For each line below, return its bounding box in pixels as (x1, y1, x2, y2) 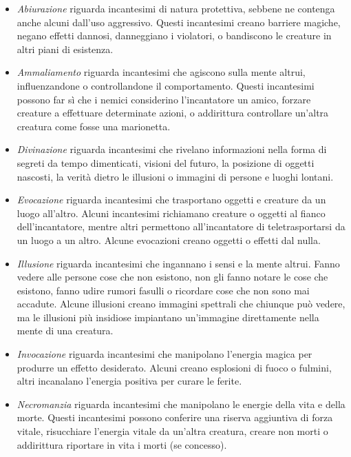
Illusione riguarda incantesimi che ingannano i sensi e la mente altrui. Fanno (17, 256, 340, 270)
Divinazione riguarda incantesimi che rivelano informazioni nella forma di (17, 142, 327, 156)
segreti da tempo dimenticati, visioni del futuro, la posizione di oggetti (17, 155, 315, 170)
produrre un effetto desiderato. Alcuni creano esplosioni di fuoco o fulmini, (17, 360, 332, 374)
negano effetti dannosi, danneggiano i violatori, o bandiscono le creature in (17, 28, 332, 43)
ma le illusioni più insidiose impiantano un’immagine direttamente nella (17, 309, 319, 324)
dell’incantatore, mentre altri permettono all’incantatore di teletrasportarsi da (17, 219, 345, 234)
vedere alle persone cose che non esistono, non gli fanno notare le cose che (17, 270, 328, 284)
